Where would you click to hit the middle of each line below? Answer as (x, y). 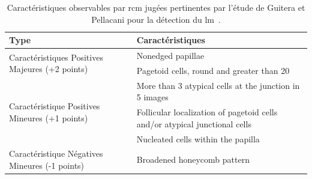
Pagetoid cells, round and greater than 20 (213, 70)
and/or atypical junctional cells (194, 123)
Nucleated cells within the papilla (198, 138)
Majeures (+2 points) (49, 69)
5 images (152, 97)
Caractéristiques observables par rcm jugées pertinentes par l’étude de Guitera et (156, 7)
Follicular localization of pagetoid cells (207, 112)
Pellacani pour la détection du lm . (156, 19)
